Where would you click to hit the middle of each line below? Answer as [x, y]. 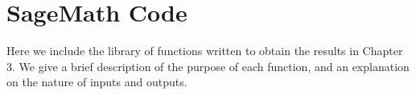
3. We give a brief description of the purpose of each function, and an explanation [208, 66]
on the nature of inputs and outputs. [97, 82]
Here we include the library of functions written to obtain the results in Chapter [205, 51]
